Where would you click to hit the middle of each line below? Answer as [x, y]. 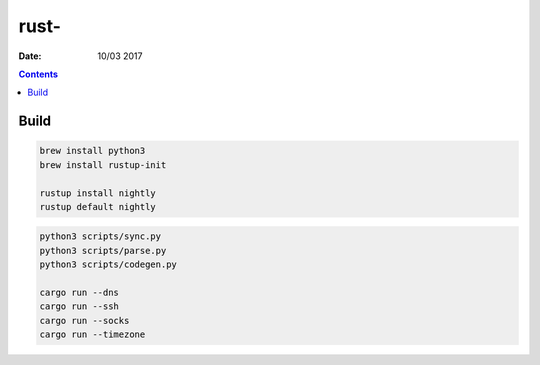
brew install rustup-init [103, 164]
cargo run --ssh [79, 306]
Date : [30, 56]
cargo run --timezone [92, 334]
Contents [38, 74]
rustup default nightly [98, 206]
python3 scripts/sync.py [100, 236]
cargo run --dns [79, 293]
